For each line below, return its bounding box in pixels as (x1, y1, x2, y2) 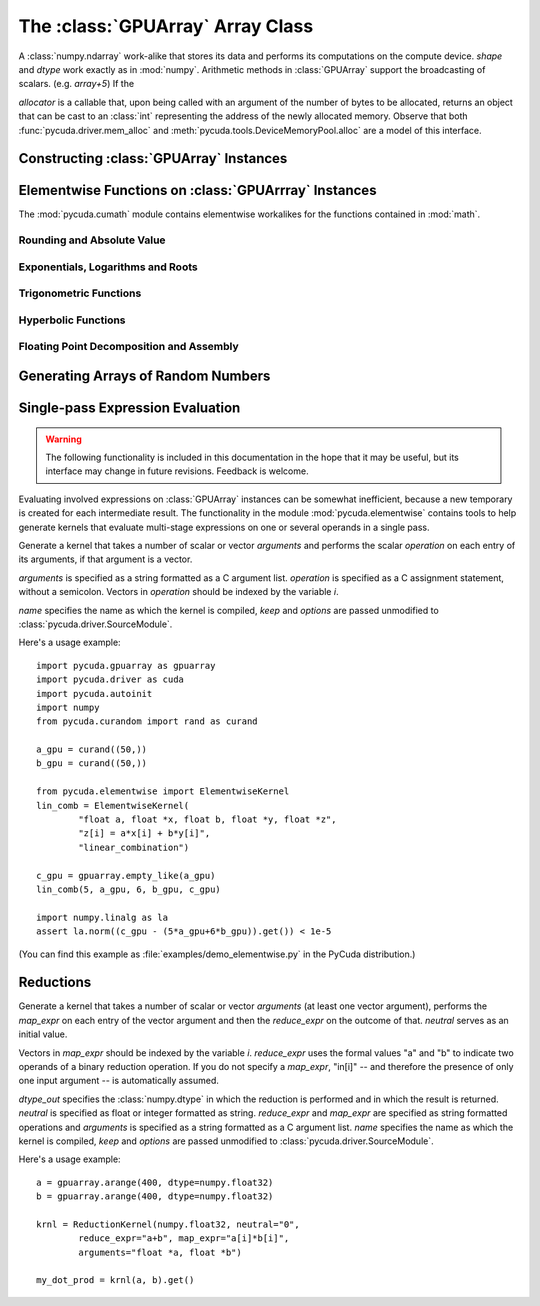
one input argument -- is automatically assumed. (18, 1075, 219, 1087)
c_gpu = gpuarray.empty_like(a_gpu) (36, 870, 216, 881)
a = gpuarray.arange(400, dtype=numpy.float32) (36, 1176, 274, 1188)
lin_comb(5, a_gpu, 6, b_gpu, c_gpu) (36, 883, 222, 895)
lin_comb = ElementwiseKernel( (36, 800, 190, 811)
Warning (45, 433, 82, 445)
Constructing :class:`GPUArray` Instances (18, 150, 288, 167)
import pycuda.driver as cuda (36, 674, 185, 685)
